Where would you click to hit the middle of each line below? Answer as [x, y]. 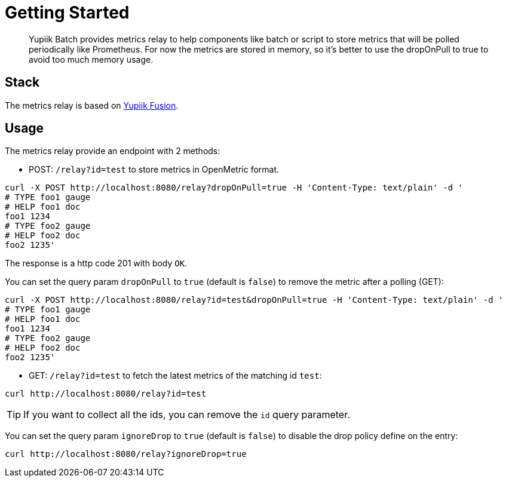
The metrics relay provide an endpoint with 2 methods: [113, 151]
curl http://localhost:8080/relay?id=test [106, 394]
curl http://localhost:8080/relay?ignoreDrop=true [126, 454]
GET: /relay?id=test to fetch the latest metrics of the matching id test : [175, 376]
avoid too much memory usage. [91, 59]
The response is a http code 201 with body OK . [96, 263]
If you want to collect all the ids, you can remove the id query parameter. [187, 415]
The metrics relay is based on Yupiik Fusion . [92, 105]
